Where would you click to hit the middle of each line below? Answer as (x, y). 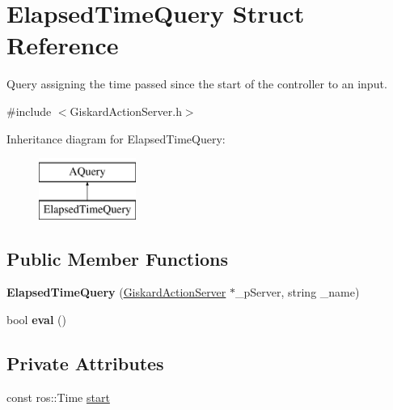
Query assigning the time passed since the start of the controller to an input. (197, 84)
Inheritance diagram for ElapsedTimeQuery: (116, 138)
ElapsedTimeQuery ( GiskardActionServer (116, 292)
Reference (63, 45)
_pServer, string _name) (298, 292)
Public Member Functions (117, 258)
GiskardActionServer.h (126, 111)
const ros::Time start (58, 397)
